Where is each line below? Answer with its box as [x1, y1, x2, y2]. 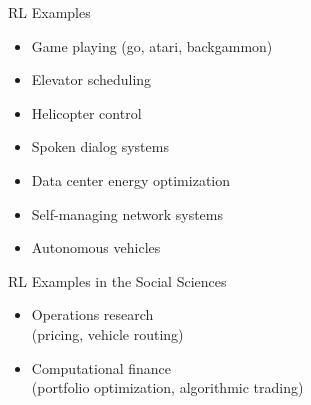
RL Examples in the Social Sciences [8, 270, 227, 291]
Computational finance [31, 357, 172, 378]
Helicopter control [31, 102, 142, 123]
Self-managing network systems [31, 203, 223, 224]
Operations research [31, 304, 154, 325]
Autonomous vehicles [31, 237, 161, 258]
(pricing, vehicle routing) [31, 323, 184, 344]
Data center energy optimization [31, 169, 231, 190]
